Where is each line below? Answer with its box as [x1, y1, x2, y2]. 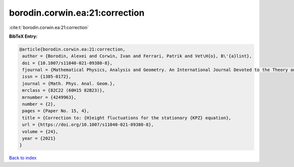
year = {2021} [22, 136, 56, 141]
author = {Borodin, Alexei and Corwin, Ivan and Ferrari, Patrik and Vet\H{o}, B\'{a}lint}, [22, 53, 252, 59]
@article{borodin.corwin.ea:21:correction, [19, 47, 126, 52]
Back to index [9, 155, 37, 161]
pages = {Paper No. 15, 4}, [22, 108, 90, 114]
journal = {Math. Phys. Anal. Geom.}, [22, 81, 115, 86]
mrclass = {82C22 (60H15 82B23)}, [22, 88, 105, 93]
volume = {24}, [22, 129, 59, 134]
